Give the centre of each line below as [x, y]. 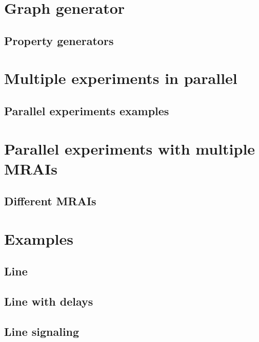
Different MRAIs [50, 201]
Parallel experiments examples [87, 110]
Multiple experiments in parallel [121, 78]
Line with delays [49, 301]
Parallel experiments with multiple [130, 148]
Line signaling [42, 331]
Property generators [59, 40]
